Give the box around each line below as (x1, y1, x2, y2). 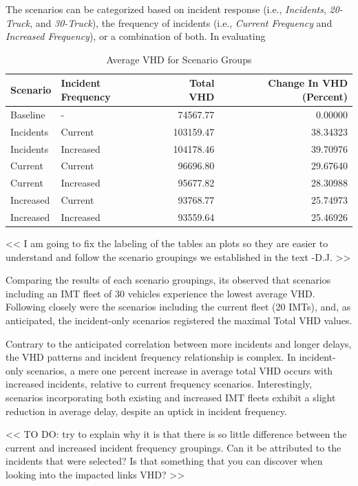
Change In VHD (268, 76, 348, 90)
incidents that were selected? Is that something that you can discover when (6, 454, 323, 468)
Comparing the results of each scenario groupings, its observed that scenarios (6, 273, 331, 287)
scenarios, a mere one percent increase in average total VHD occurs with (26, 363, 333, 377)
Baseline (10, 107, 45, 121)
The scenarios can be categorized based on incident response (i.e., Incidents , (6, 2, 326, 16)
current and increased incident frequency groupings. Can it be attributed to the (6, 440, 341, 454)
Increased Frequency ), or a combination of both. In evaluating (6, 29, 266, 43)
